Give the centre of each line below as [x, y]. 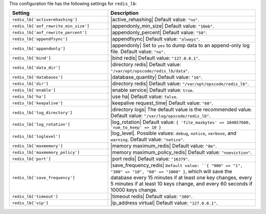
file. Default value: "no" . [138, 52]
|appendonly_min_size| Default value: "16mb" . [162, 26]
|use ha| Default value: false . [144, 97]
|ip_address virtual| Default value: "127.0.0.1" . [164, 203]
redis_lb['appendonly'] [39, 49]
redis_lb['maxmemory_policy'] [46, 152]
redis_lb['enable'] [34, 90]
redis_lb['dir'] [30, 84]
